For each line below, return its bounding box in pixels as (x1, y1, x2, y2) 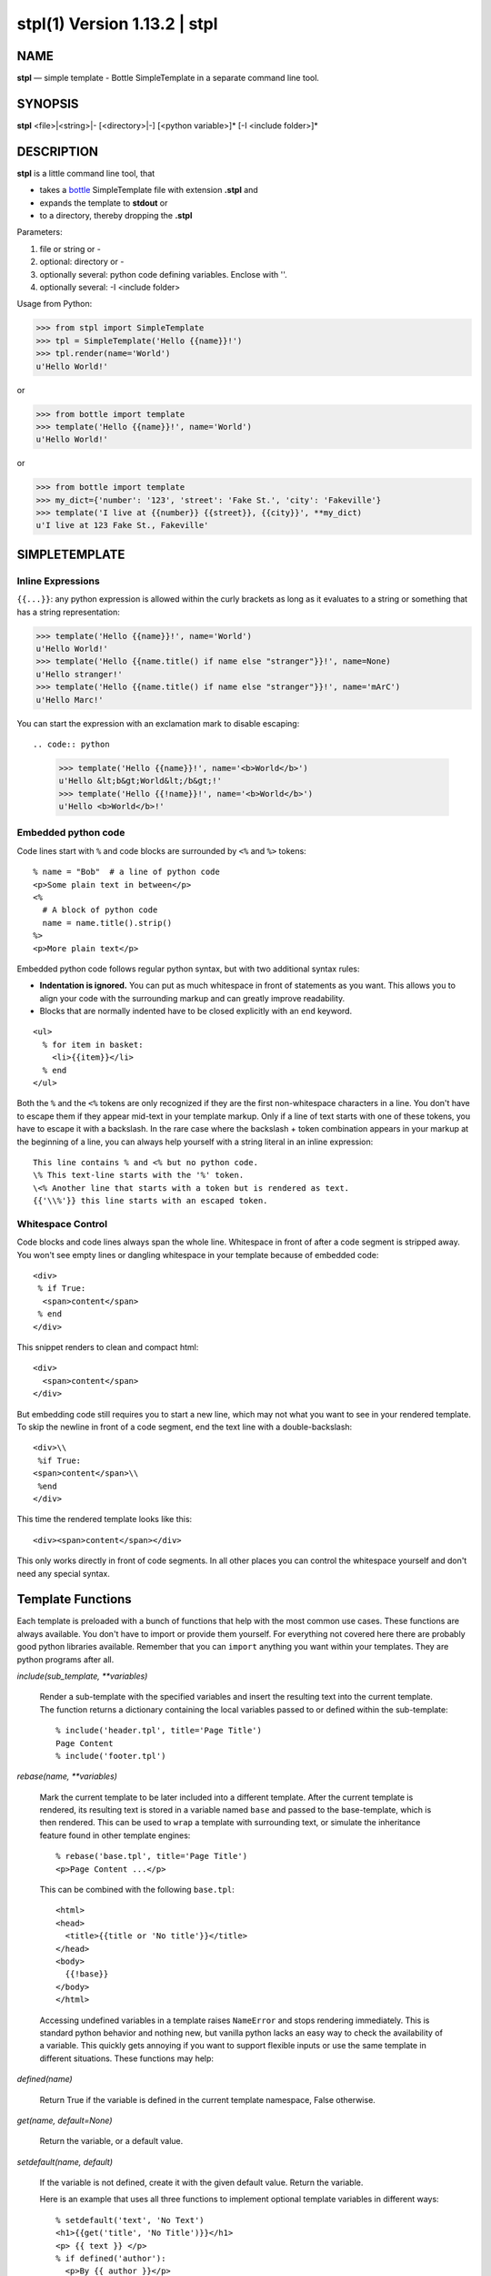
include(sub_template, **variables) (16, 1671, 148, 1682)
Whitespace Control (16, 1217, 108, 1230)
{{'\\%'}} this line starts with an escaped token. (33, 1195, 268, 1206)
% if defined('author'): (55, 2253, 166, 2264)
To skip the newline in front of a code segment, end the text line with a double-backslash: (16, 1421, 353, 1432)
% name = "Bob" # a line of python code (33, 867, 220, 878)
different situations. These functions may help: (39, 2053, 214, 2064)
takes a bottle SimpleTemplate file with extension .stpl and (39, 185, 258, 196)
